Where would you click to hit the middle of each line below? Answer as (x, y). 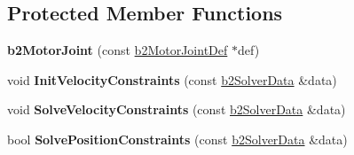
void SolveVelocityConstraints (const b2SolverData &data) (177, 109)
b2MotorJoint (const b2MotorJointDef (118, 50)
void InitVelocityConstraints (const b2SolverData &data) (172, 79)
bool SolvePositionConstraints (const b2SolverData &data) (177, 139)
